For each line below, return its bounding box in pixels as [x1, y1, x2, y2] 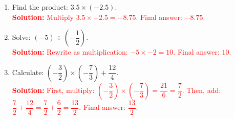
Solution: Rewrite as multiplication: [12, 46, 128, 57]
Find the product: [12, 2, 68, 12]
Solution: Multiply [12, 11, 74, 22]
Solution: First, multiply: [12, 84, 95, 95]
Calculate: [12, 66, 44, 77]
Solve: [12, 32, 31, 42]
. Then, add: [182, 84, 221, 95]
